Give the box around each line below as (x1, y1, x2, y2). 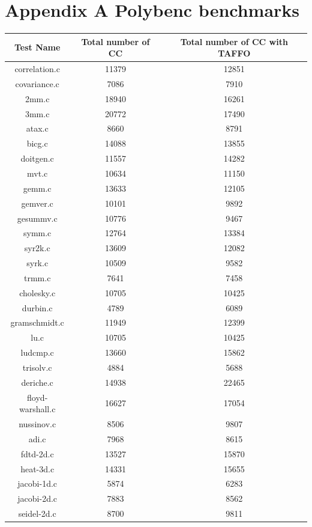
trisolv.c (22, 361, 52, 373)
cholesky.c (19, 286, 56, 299)
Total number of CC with (180, 35, 288, 47)
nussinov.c (19, 418, 56, 430)
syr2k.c (24, 242, 50, 254)
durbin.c (22, 301, 53, 314)
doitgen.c (20, 152, 54, 165)
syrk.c (26, 257, 49, 269)
